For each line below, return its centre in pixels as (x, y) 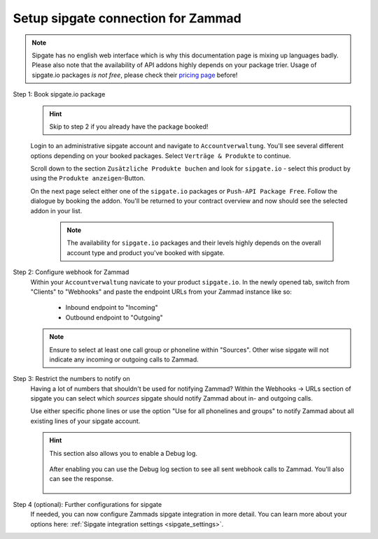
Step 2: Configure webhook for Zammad (71, 272)
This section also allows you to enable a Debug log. (123, 453)
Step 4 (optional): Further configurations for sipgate (87, 504)
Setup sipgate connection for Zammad (127, 18)
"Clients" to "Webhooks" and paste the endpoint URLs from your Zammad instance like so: (161, 292)
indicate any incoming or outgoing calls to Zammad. (124, 359)
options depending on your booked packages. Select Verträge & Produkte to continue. (161, 156)
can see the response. (82, 479)
